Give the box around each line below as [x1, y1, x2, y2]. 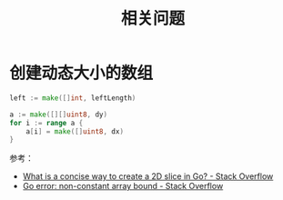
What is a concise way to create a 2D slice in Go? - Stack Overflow [22, 171, 274, 182]
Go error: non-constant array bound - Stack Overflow [22, 181, 224, 192]
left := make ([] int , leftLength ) [9, 93, 136, 103]
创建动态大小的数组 [9, 63, 154, 84]
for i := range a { [9, 118, 84, 127]
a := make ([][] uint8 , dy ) [9, 110, 107, 119]
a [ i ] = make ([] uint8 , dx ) [25, 126, 125, 136]
